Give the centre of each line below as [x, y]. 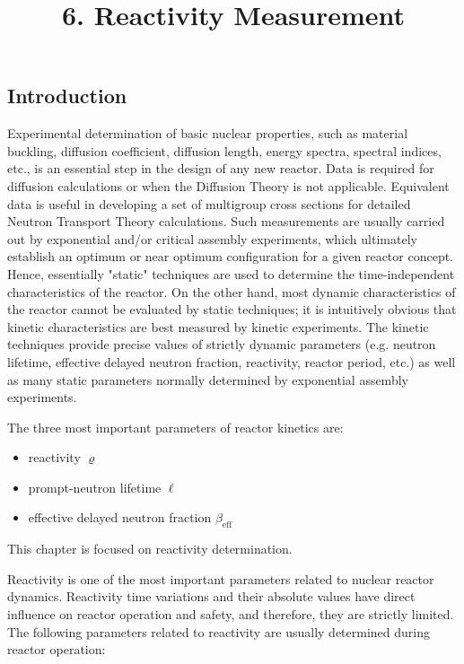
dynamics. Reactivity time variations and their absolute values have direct [211, 596]
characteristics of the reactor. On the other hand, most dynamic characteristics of [232, 291]
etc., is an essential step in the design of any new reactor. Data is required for [221, 168]
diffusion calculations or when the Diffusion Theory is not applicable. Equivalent [228, 185]
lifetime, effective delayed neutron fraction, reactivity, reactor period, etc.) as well [232, 361]
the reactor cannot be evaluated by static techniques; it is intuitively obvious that [232, 309]
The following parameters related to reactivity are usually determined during [219, 631]
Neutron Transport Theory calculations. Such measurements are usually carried [226, 221]
